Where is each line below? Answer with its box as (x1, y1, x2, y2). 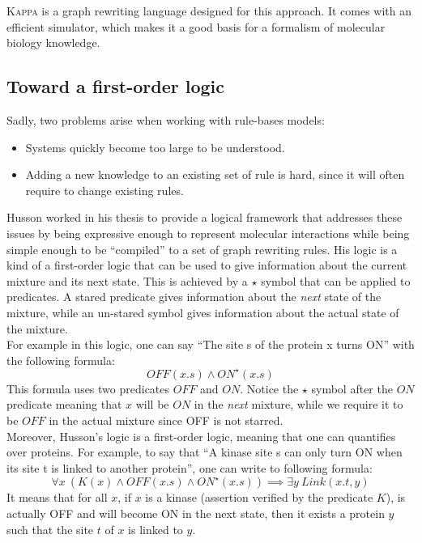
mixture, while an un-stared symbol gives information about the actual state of (6, 303, 399, 320)
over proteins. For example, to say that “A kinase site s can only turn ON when (6, 443, 403, 460)
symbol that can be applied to (261, 272, 411, 289)
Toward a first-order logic (6, 74, 225, 99)
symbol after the (311, 380, 393, 397)
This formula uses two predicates (6, 380, 170, 397)
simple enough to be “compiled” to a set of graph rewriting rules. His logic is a (6, 240, 398, 257)
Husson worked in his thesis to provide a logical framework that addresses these (6, 209, 403, 226)
